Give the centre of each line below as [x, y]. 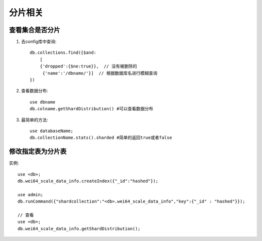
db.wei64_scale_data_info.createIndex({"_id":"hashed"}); [88, 181]
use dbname [43, 102]
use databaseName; [52, 131]
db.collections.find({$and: [63, 53]
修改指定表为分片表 [38, 151]
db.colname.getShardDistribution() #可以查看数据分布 [92, 109]
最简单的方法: [35, 120]
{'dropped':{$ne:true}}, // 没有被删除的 [88, 66]
